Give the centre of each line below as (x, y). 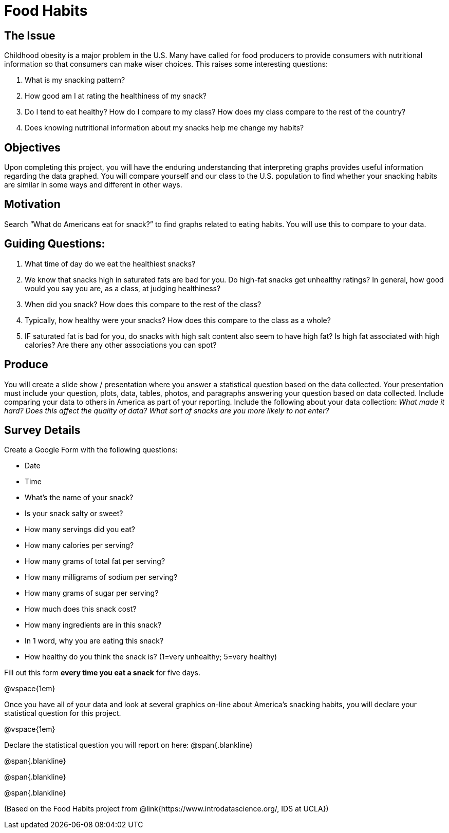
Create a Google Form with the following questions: (91, 450)
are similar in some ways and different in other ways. (93, 185)
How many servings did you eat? (80, 529)
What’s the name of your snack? (79, 498)
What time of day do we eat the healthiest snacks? (110, 263)
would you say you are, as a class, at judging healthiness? (123, 288)
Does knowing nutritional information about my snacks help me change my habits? (164, 128)
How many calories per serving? (79, 545)
